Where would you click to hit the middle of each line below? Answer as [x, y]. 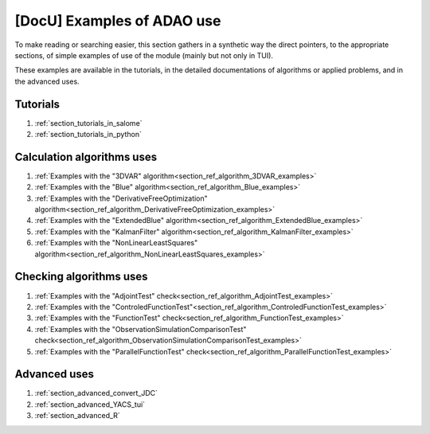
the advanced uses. [47, 81]
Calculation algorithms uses [86, 156]
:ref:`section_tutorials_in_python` [88, 135]
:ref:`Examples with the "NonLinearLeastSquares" [116, 243]
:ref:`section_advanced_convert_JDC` [96, 393]
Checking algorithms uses [81, 277]
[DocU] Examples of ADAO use [118, 21]
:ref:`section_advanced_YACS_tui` [90, 404]
